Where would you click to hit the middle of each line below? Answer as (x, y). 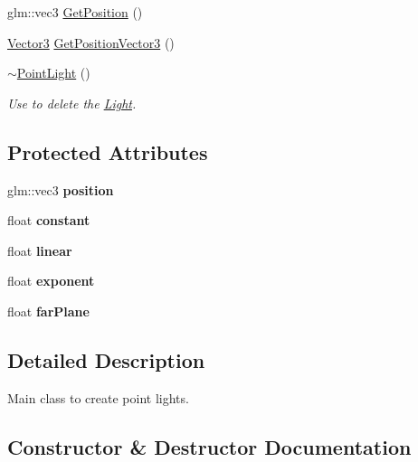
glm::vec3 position (61, 189)
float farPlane (48, 311)
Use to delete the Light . (72, 103)
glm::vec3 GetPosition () (75, 12)
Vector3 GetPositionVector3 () (91, 42)
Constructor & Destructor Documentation (209, 446)
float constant (49, 220)
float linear (40, 250)
